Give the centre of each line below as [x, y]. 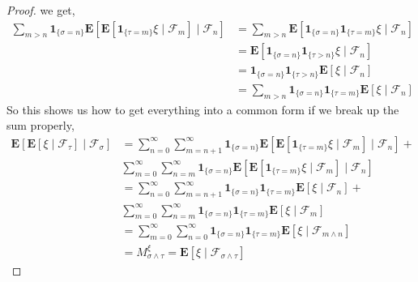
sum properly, [41, 125]
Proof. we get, [41, 10]
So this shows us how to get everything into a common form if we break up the [203, 109]
